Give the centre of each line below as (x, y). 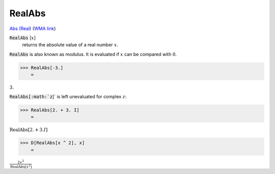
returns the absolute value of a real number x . (70, 45)
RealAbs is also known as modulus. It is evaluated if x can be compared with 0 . (93, 54)
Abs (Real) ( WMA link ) (33, 28)
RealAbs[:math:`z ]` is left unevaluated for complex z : (68, 96)
